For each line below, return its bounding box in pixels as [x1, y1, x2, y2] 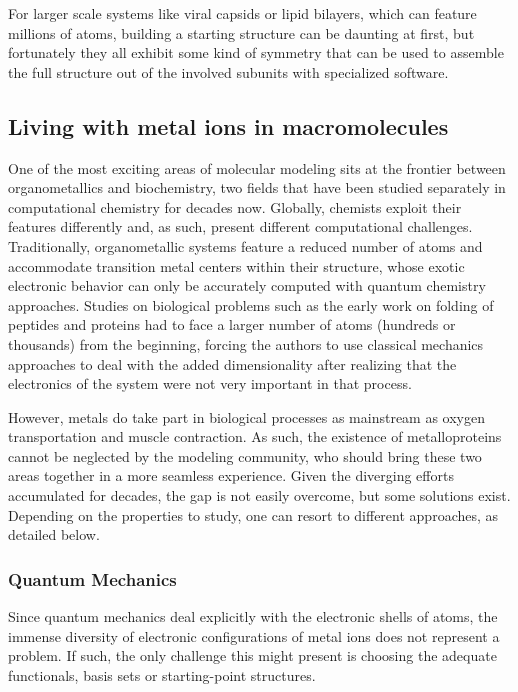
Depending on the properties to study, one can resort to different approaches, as [8, 504, 499, 525]
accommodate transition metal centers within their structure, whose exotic [8, 255, 465, 276]
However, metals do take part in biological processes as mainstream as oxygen [8, 406, 486, 427]
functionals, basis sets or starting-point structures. [8, 664, 316, 685]
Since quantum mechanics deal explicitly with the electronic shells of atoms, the [8, 606, 498, 627]
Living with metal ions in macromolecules [8, 110, 449, 141]
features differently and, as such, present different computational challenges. [8, 216, 473, 237]
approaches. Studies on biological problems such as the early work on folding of [8, 294, 494, 315]
